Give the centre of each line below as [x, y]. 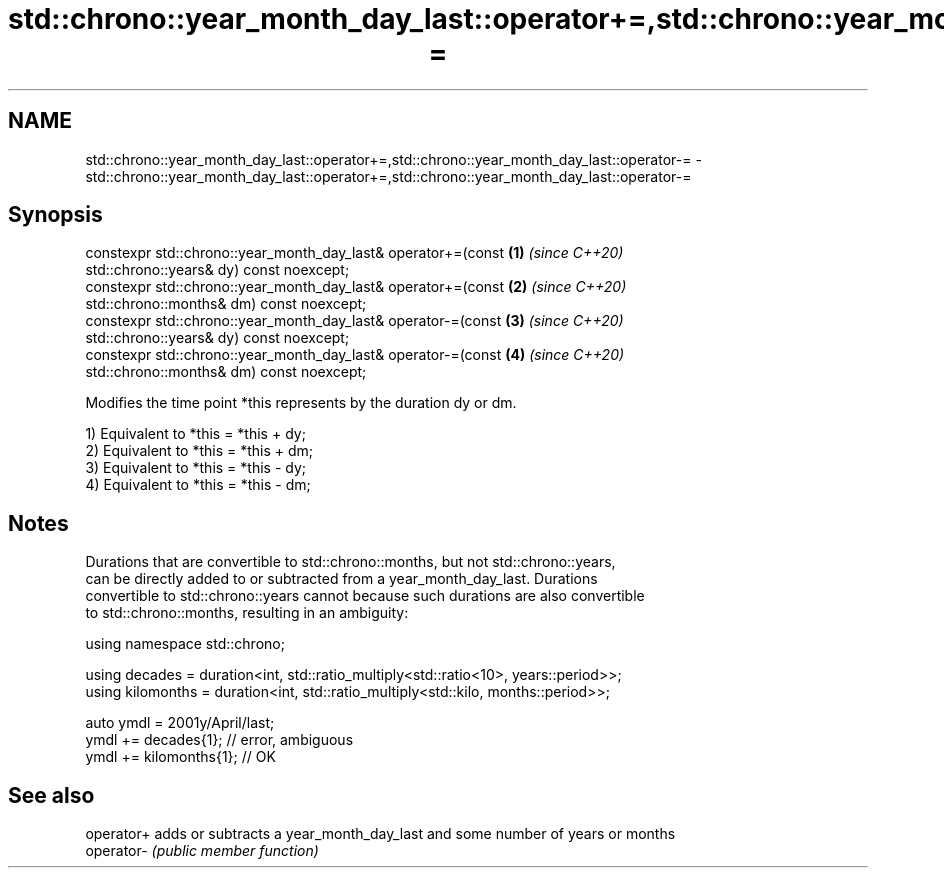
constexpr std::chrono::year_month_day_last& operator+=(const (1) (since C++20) [354, 253]
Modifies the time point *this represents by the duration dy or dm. [301, 403]
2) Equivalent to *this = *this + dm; [199, 451]
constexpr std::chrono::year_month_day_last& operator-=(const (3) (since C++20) [354, 321]
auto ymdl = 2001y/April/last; [180, 723]
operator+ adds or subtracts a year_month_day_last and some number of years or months [380, 834]
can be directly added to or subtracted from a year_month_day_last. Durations [341, 579]
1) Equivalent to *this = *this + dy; [195, 434]
